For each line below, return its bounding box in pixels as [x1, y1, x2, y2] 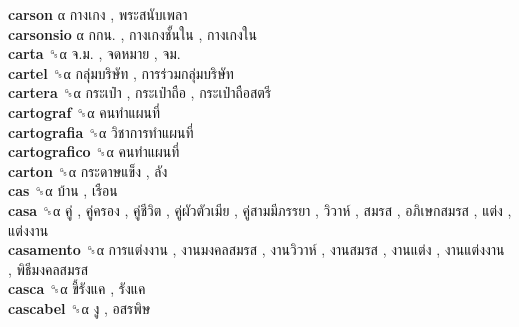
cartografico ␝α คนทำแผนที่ [8, 141, 180, 162]
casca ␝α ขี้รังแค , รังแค [8, 278, 146, 299]
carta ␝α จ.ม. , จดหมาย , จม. [8, 43, 181, 64]
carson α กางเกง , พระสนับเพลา [8, 4, 188, 24]
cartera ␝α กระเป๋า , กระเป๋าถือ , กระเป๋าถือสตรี [8, 82, 272, 103]
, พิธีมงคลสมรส [8, 258, 89, 279]
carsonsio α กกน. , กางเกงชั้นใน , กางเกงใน [8, 23, 257, 44]
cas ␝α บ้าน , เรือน [8, 180, 118, 201]
